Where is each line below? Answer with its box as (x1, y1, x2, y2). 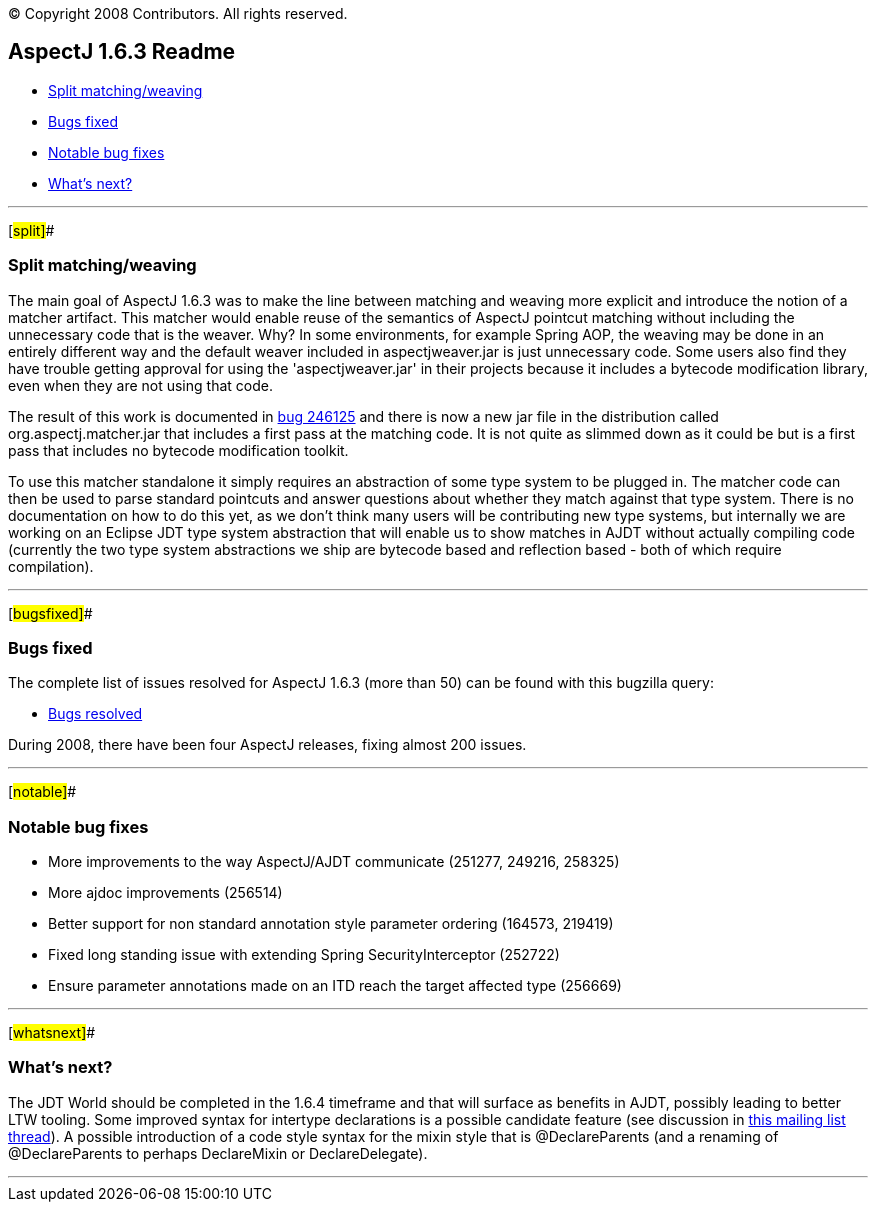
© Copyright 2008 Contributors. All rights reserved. (8, 5, 348, 22)
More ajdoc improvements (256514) (48, 884, 283, 902)
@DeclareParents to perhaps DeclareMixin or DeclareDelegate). (8, 1144, 428, 1162)
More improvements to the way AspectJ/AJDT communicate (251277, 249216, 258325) (48, 853, 620, 871)
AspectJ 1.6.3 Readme (8, 39, 236, 65)
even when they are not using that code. (8, 376, 273, 394)
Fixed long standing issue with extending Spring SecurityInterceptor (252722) (48, 946, 560, 964)
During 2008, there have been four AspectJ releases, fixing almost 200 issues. (8, 736, 527, 754)
